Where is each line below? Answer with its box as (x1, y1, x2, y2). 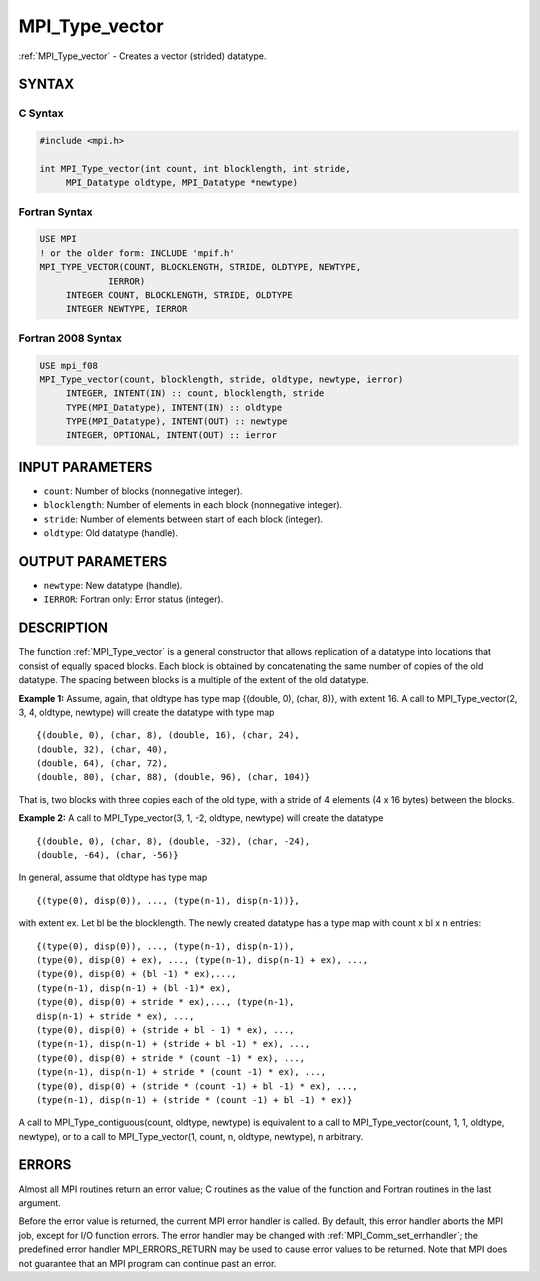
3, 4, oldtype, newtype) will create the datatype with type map (18, 706, 275, 718)
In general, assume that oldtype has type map (18, 871, 208, 884)
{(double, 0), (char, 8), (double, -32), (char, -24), (36, 835, 311, 847)
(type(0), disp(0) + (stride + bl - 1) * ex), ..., (36, 1024, 295, 1035)
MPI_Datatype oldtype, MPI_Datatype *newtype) (65, 177, 299, 189)
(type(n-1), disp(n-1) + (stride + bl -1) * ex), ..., (36, 1038, 311, 1050)
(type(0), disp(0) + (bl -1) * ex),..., (36, 968, 237, 980)
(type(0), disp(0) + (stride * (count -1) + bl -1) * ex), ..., (36, 1080, 359, 1092)
